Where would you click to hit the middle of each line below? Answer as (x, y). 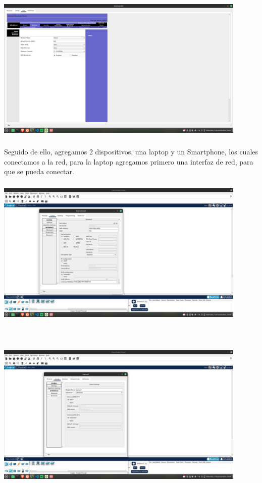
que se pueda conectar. (39, 171)
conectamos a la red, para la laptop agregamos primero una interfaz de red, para (129, 161)
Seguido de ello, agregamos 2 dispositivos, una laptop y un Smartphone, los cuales (131, 151)
